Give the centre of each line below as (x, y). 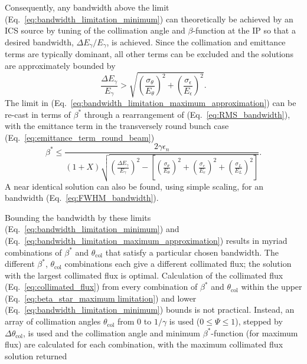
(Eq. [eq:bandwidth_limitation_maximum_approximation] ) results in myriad (146, 240)
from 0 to (135, 321)
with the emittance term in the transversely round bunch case (117, 126)
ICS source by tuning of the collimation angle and (95, 30)
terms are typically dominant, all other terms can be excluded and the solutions (149, 54)
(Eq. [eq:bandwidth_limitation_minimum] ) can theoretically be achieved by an (149, 19)
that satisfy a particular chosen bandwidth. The (192, 252)
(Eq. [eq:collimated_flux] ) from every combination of (101, 287)
